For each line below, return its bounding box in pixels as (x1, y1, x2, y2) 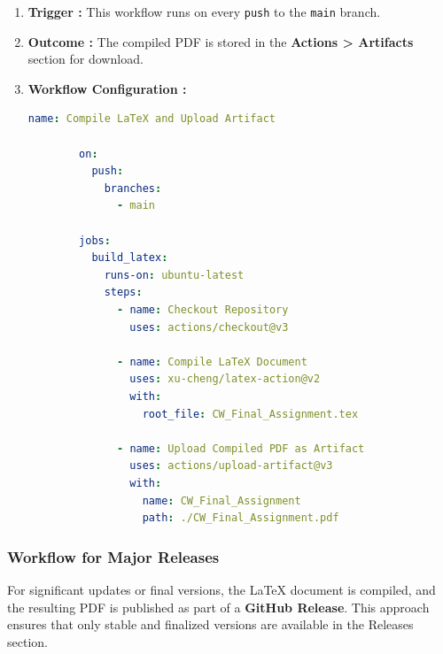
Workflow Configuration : (27, 79, 187, 97)
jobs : (79, 234, 111, 247)
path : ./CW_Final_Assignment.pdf (142, 512, 339, 525)
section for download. (27, 50, 144, 68)
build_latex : (91, 251, 168, 265)
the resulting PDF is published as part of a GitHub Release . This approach (7, 597, 430, 616)
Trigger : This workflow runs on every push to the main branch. (27, 3, 381, 20)
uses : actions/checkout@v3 (129, 320, 289, 334)
